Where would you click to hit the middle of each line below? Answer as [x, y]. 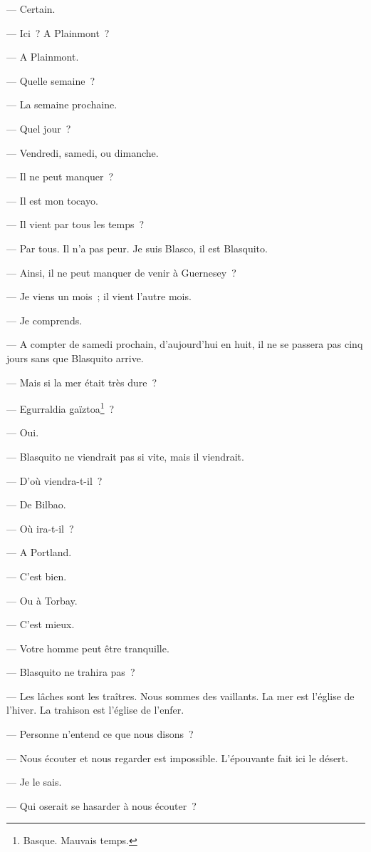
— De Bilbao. [36, 504]
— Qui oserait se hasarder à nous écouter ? [101, 805]
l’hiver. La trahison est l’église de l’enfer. [95, 710]
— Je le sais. [34, 782]
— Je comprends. [45, 320]
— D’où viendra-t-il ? [54, 480]
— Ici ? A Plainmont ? [58, 32]
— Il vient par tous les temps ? [75, 224]
